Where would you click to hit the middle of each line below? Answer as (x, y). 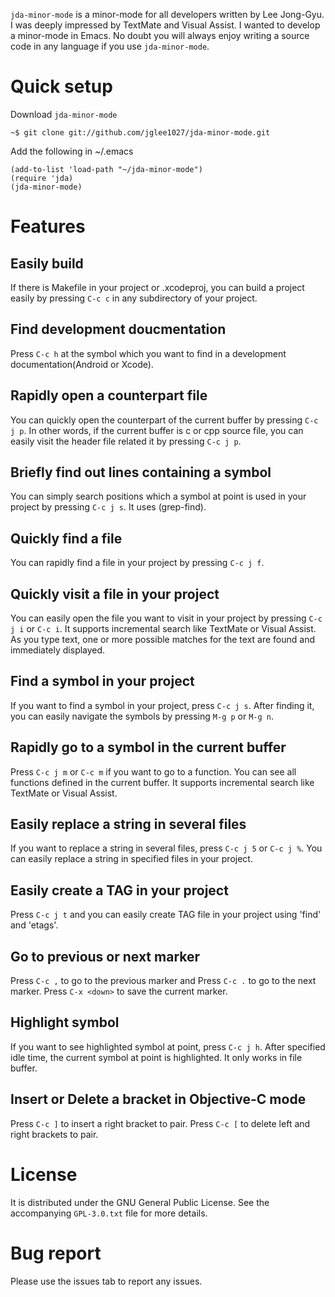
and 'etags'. (34, 925)
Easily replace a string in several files (128, 824)
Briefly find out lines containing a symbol (141, 472)
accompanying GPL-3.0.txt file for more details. (109, 1213)
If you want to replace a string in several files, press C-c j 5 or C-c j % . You (166, 848)
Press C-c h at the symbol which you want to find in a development (148, 353)
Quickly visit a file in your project (115, 594)
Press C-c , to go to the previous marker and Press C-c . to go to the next (163, 981)
